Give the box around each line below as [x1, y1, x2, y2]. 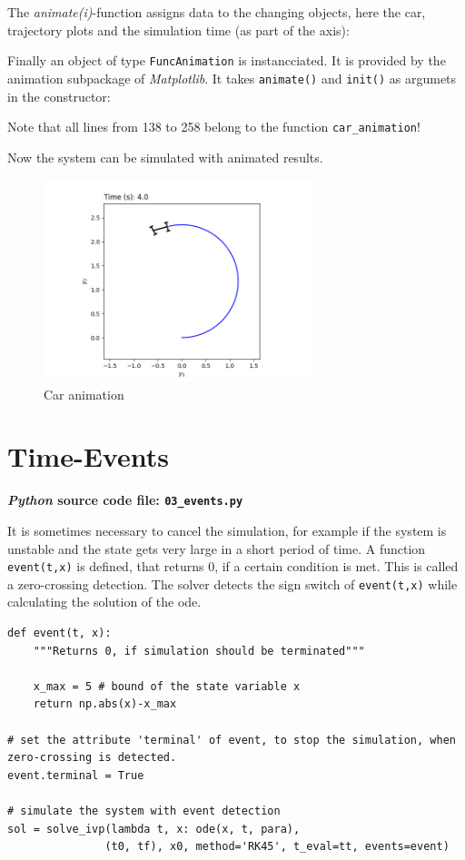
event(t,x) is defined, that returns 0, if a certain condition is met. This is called [7, 557, 459, 576]
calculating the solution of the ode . [7, 592, 202, 611]
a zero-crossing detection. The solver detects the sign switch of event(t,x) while [7, 574, 458, 593]
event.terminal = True [7, 768, 144, 782]
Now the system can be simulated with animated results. [7, 147, 323, 166]
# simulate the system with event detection [7, 804, 281, 817]
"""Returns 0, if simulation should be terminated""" [33, 644, 365, 657]
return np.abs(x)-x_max [33, 697, 177, 711]
